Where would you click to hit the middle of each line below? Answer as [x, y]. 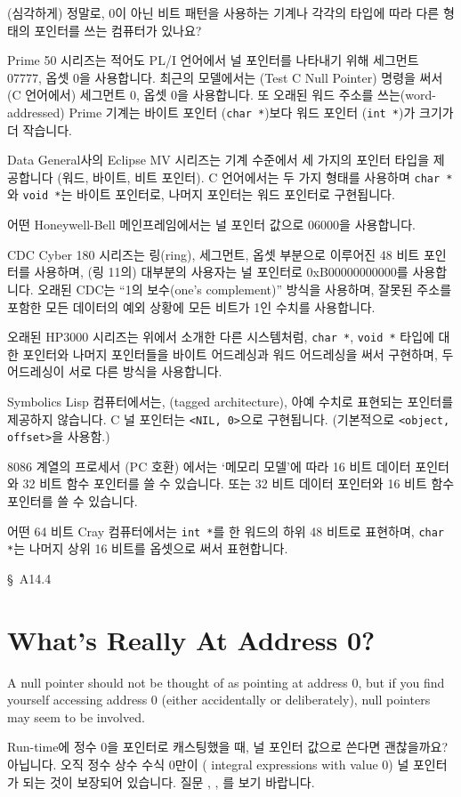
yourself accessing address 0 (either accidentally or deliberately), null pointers [219, 700]
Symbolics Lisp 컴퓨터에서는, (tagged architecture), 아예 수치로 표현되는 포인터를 [230, 401]
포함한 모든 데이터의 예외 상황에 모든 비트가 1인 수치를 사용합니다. [191, 306]
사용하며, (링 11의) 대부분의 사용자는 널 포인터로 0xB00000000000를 [221, 272]
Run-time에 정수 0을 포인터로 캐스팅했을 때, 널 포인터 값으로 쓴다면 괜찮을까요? [227, 747]
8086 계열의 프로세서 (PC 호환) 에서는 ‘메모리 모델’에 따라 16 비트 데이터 [209, 466]
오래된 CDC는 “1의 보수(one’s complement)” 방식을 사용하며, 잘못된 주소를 [245, 289]
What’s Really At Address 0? [191, 639]
